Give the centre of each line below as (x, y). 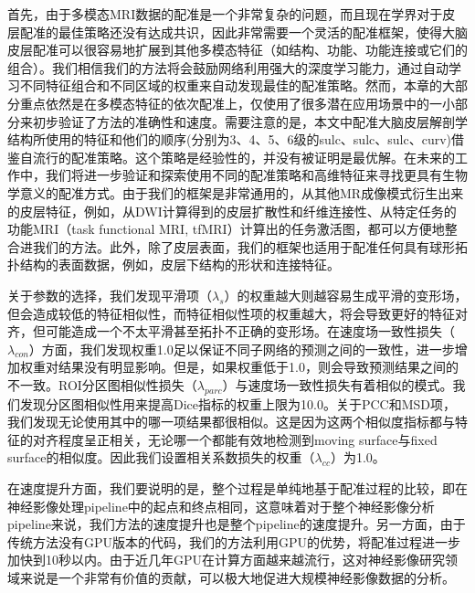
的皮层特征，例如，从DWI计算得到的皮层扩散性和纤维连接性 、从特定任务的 (232, 211)
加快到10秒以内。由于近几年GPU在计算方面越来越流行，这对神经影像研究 (227, 560)
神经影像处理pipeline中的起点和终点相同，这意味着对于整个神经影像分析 (221, 506)
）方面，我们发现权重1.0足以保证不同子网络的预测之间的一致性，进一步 (242, 349)
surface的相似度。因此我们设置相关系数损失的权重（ (161, 457)
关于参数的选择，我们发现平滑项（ (110, 295)
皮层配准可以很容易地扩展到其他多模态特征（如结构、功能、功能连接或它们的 (237, 50)
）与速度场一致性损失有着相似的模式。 (338, 384)
